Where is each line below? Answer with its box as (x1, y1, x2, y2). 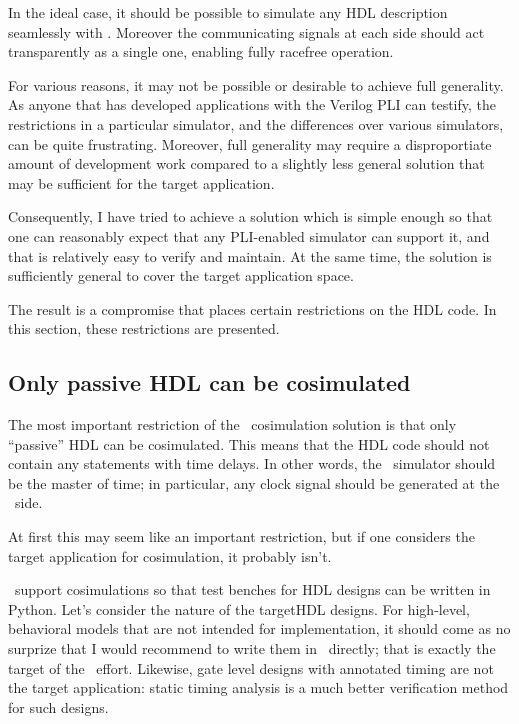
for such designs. (8, 696, 109, 717)
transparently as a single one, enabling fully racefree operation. (8, 41, 394, 62)
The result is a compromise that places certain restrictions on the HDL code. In (8, 298, 497, 319)
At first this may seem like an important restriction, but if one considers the (8, 526, 475, 547)
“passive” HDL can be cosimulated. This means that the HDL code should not (8, 433, 490, 454)
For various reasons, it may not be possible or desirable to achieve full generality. (8, 74, 504, 95)
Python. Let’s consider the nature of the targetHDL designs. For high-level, (8, 598, 470, 619)
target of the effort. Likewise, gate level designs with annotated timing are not (8, 657, 494, 678)
